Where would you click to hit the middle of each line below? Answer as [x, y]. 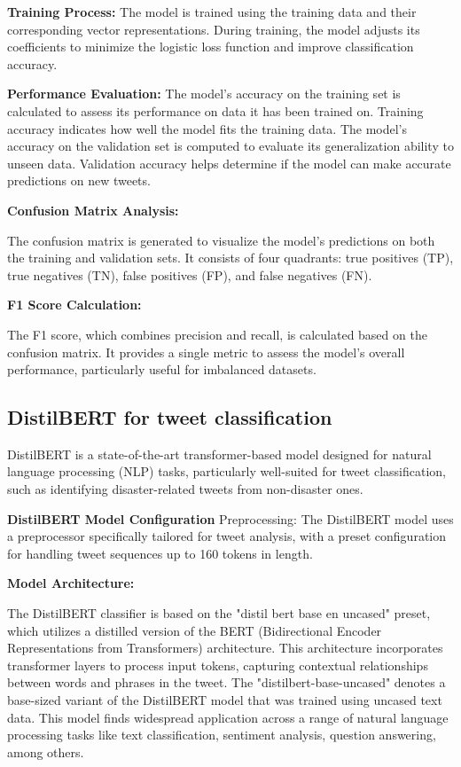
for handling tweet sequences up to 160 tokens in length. [160, 553]
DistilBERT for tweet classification [170, 417]
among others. [46, 751]
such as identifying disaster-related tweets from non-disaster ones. [185, 489]
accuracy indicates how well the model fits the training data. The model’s [207, 128]
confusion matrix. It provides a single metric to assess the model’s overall [206, 352]
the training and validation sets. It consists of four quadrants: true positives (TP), [230, 258]
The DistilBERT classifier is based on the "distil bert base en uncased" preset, [219, 613]
